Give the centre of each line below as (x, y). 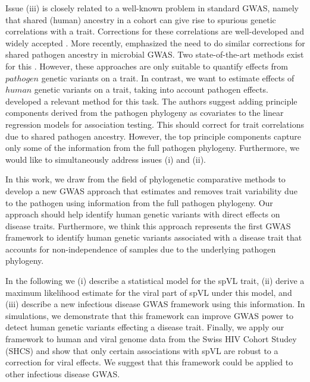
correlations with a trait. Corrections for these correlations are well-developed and (155, 31)
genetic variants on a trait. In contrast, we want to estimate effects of (168, 78)
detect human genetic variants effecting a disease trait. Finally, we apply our (145, 327)
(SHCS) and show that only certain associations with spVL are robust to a (142, 350)
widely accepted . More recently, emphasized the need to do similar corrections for (155, 42)
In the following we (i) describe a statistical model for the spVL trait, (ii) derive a (155, 281)
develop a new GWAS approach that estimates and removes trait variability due (151, 190)
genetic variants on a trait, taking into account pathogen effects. (151, 89)
